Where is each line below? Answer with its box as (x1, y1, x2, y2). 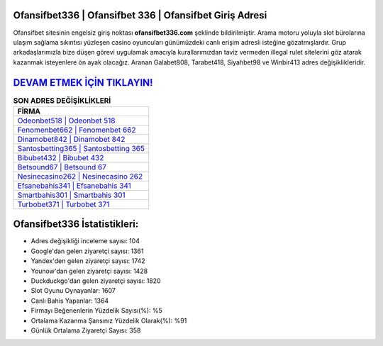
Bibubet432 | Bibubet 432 (17, 152, 104, 162)
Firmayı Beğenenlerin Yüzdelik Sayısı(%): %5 (30, 306, 163, 315)
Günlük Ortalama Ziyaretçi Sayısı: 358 (30, 326, 141, 335)
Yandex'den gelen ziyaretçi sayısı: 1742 (30, 257, 145, 265)
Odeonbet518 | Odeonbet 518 (17, 116, 116, 125)
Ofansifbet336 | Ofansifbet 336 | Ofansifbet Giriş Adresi (13, 9, 267, 21)
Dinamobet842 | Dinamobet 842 (17, 134, 126, 144)
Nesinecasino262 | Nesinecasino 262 (17, 171, 143, 181)
